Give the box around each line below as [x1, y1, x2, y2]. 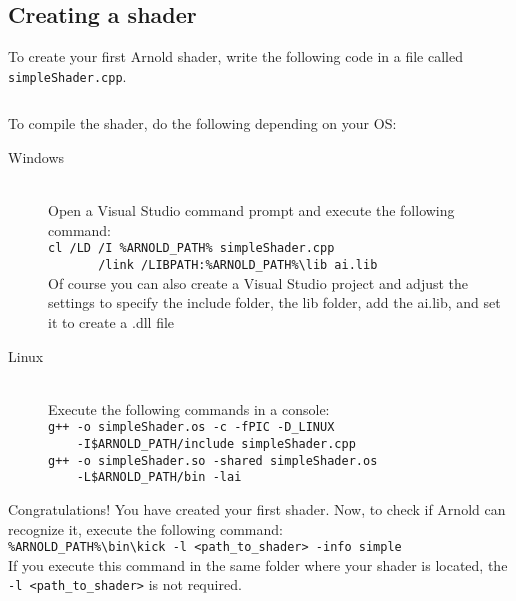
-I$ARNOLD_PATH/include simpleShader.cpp [76, 436, 356, 451]
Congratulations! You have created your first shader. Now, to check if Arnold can [8, 498, 506, 519]
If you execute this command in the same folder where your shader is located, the [8, 554, 508, 575]
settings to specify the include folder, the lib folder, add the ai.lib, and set [48, 292, 501, 313]
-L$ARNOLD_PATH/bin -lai [76, 470, 242, 485]
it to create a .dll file [48, 311, 175, 332]
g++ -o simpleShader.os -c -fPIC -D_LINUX [48, 420, 335, 435]
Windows [8, 147, 65, 168]
